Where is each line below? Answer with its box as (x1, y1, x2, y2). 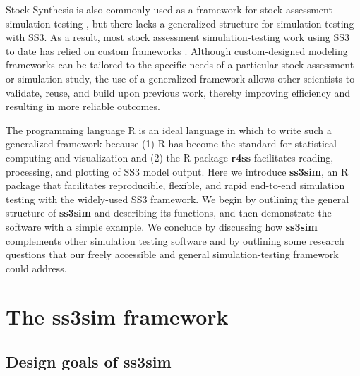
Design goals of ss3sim (6, 351, 172, 372)
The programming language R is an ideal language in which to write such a (6, 122, 332, 137)
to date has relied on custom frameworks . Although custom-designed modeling (6, 43, 348, 58)
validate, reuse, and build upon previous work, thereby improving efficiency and (6, 85, 351, 99)
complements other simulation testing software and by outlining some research (6, 233, 344, 248)
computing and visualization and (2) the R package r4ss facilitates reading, (6, 150, 334, 164)
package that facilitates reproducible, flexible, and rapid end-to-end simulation (6, 178, 345, 193)
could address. (6, 260, 67, 275)
